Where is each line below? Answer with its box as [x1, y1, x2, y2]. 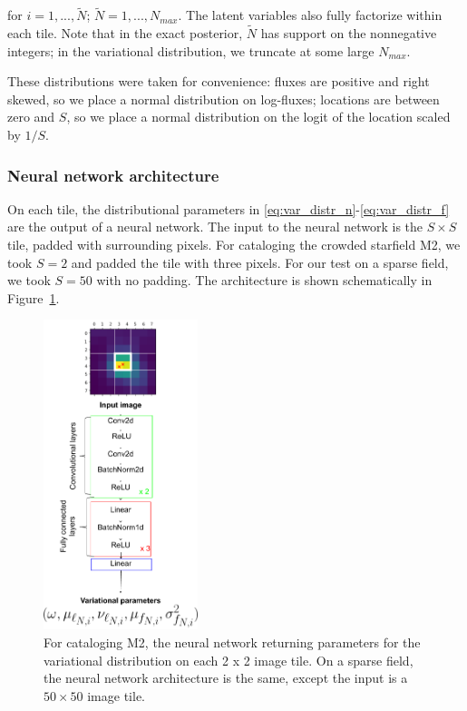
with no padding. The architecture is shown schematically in [96, 271, 433, 290]
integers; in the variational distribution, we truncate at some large [7, 41, 375, 60]
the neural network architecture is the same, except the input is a [44, 668, 408, 687]
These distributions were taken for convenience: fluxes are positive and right [7, 72, 430, 91]
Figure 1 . [7, 288, 60, 307]
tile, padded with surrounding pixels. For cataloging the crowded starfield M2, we [7, 235, 461, 253]
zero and [7, 107, 55, 126]
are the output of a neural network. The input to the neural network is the [7, 217, 423, 236]
